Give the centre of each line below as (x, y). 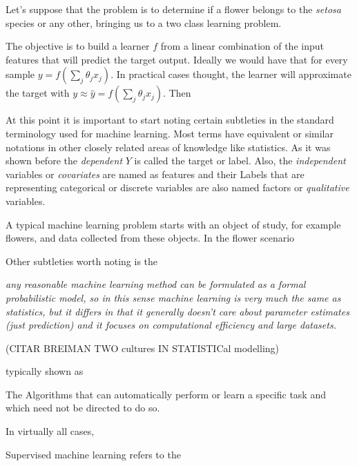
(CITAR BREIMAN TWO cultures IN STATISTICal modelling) (143, 348)
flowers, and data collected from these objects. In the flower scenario (150, 238)
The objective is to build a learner (78, 46)
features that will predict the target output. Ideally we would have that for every (177, 59)
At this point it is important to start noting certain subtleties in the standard (170, 120)
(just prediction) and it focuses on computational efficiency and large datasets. (171, 325)
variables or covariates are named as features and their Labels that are (155, 174)
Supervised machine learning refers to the (93, 454)
